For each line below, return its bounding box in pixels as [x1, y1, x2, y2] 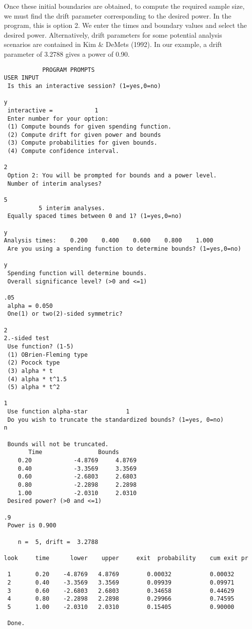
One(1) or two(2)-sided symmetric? [7, 310, 123, 318]
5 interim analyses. [39, 204, 105, 212]
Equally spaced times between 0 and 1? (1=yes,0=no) [7, 213, 182, 220]
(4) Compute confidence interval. [7, 148, 119, 155]
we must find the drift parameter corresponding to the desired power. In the [4, 10, 232, 21]
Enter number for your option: [7, 115, 109, 122]
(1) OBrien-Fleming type [7, 351, 88, 358]
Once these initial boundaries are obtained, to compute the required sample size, [4, 1, 245, 11]
